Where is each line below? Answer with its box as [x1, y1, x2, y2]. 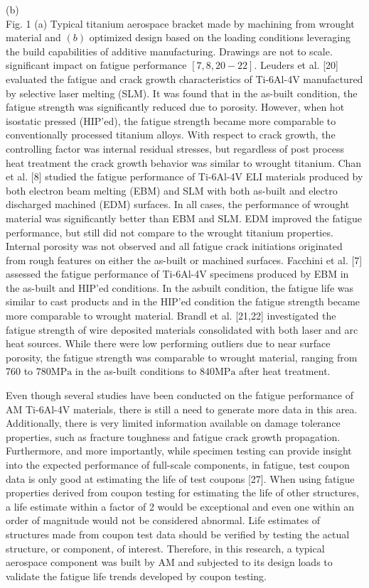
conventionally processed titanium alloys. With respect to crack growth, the [6, 127, 336, 142]
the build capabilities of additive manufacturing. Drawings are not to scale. [6, 43, 333, 58]
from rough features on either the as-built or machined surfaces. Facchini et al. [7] [6, 252, 363, 267]
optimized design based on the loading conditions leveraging [89, 30, 351, 45]
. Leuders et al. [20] [254, 58, 338, 72]
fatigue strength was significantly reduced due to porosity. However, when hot [6, 99, 345, 114]
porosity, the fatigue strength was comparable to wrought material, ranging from [6, 349, 358, 364]
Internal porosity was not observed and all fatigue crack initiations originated [6, 239, 343, 254]
